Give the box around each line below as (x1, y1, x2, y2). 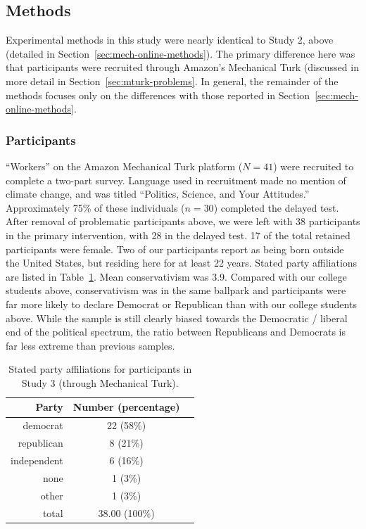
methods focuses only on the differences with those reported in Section (6, 87, 310, 102)
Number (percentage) (72, 400, 180, 414)
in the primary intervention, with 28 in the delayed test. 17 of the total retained (6, 227, 351, 242)
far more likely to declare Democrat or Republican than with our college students (6, 296, 357, 311)
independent (11, 453, 63, 468)
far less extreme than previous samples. (6, 338, 175, 352)
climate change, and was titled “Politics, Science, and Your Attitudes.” (6, 186, 310, 201)
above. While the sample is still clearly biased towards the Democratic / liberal (6, 310, 348, 325)
